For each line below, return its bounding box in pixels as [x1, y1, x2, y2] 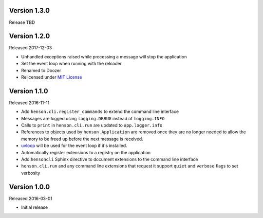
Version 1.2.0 [9, 32, 50, 40]
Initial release [21, 204, 48, 210]
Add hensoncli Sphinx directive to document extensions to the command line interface [21, 156, 198, 163]
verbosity [21, 170, 40, 176]
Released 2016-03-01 [9, 195, 53, 201]
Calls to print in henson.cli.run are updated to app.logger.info [21, 122, 163, 128]
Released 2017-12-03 [9, 45, 52, 51]
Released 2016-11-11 [9, 100, 50, 106]
